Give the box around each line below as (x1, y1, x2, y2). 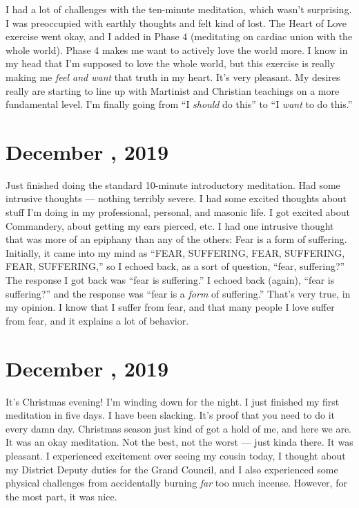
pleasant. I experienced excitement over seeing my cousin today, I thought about (6, 448, 346, 462)
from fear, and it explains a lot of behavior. (6, 313, 189, 327)
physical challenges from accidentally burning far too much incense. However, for (6, 475, 347, 490)
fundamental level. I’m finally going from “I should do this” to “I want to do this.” (6, 97, 353, 111)
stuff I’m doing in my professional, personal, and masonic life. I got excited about (6, 205, 351, 219)
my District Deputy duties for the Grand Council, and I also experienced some (6, 462, 338, 476)
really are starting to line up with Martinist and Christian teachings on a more (6, 83, 340, 98)
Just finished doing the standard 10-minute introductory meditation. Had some (6, 177, 340, 192)
